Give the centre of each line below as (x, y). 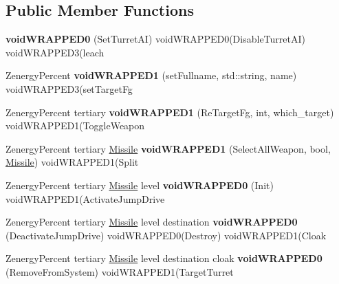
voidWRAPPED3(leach (55, 52)
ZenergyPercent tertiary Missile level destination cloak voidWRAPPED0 (164, 258)
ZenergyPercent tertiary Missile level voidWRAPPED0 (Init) (140, 185)
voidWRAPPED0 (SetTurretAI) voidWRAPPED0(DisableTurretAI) (155, 39)
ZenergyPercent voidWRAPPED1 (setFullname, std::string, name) (151, 75)
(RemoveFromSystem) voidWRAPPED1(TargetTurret (120, 271)
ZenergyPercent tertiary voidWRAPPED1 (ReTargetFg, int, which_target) (170, 112)
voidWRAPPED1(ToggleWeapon (75, 125)
